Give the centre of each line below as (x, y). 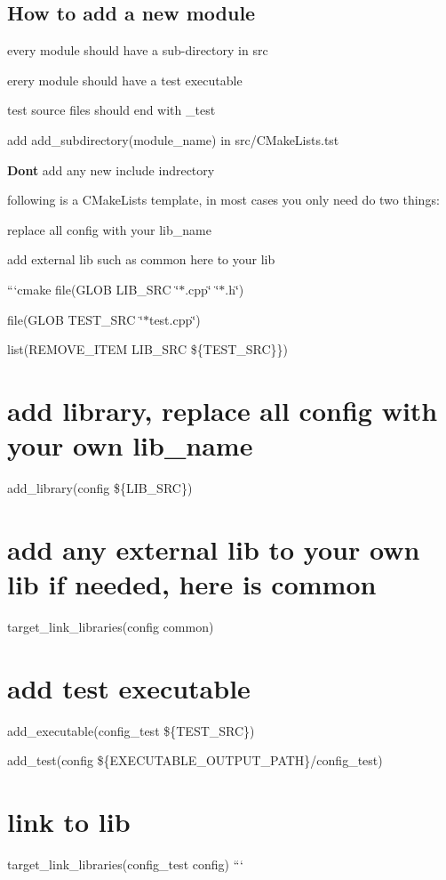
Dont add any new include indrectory (111, 170)
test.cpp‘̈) (175, 319)
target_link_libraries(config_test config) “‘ (125, 864)
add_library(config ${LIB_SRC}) (100, 488)
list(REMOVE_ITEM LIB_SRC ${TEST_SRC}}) (148, 349)
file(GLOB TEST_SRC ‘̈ (75, 319)
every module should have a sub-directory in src (138, 50)
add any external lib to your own (214, 549)
